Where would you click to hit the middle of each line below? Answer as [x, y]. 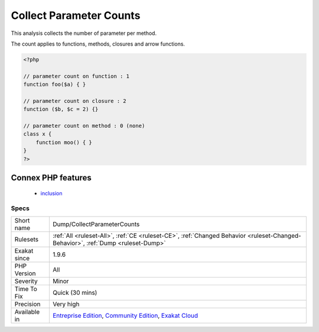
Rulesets [26, 239]
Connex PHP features [51, 178]
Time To [26, 289]
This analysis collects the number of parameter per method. [84, 33]
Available [27, 312]
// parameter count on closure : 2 [75, 101]
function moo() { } [64, 142]
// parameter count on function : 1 [77, 76]
